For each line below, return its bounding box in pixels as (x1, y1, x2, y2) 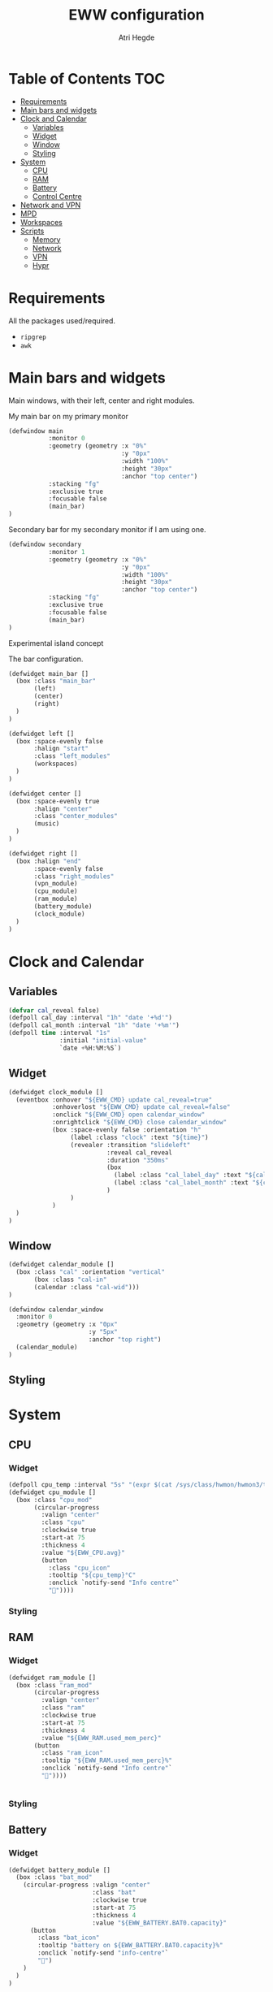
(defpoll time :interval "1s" (8, 1029, 111, 1037)
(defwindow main (8, 427, 63, 435)
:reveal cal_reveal (106, 1148, 173, 1157)
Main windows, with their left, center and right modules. (8, 396, 195, 405)
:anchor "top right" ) (88, 1336, 162, 1344)
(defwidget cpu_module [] (8, 1488, 96, 1496)
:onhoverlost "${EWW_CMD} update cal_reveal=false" (51, 1103, 231, 1111)
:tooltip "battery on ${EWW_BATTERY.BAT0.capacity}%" (37, 1942, 223, 1950)
